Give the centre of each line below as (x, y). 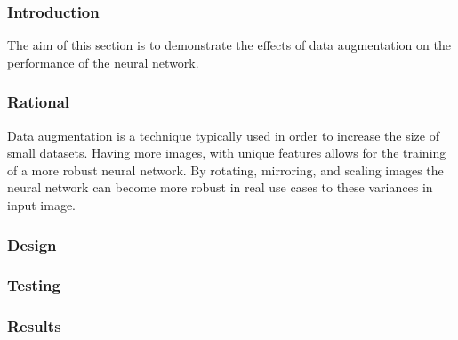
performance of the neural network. (103, 62)
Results (34, 326)
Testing (34, 285)
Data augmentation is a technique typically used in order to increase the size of (223, 135)
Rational (39, 102)
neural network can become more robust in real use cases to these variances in (220, 187)
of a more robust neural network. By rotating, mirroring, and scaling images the (225, 170)
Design (32, 244)
